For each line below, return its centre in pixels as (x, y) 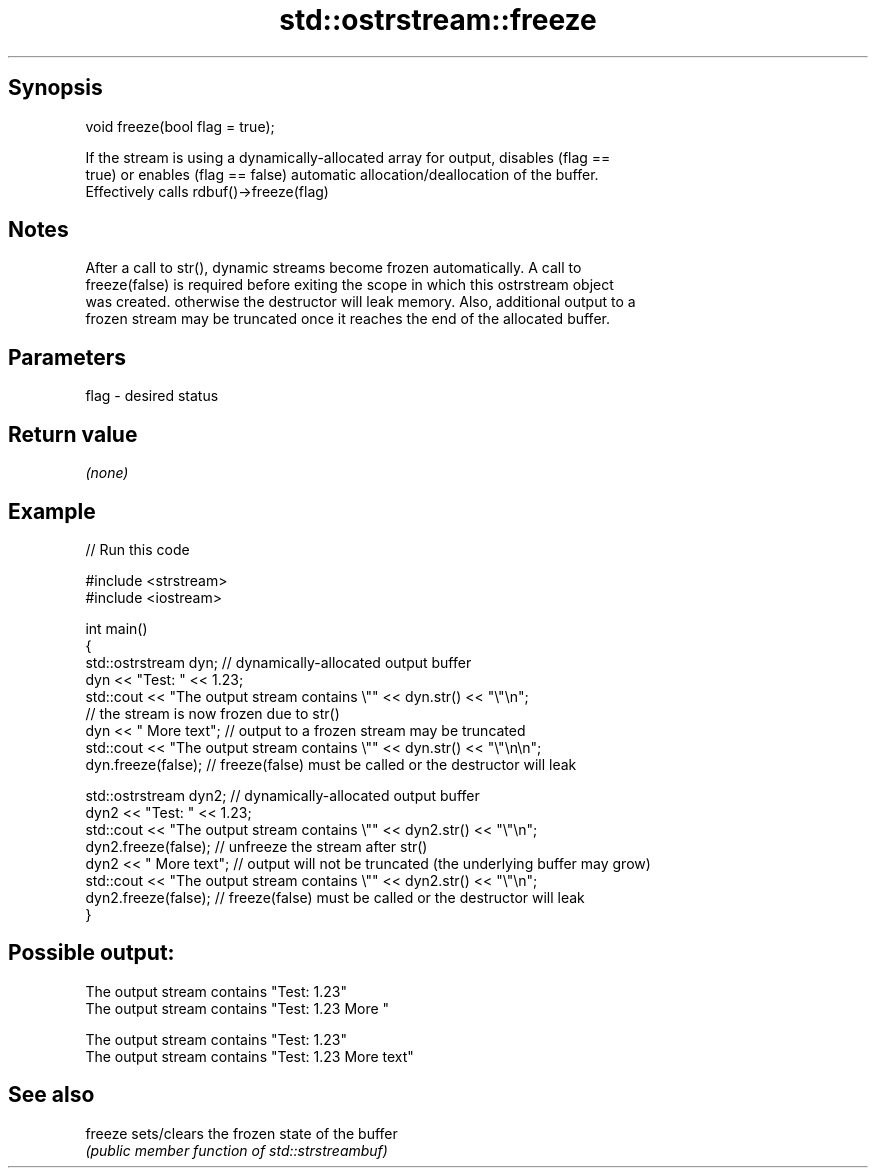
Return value (73, 434)
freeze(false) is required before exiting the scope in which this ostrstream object (349, 285)
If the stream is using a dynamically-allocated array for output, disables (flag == (348, 157)
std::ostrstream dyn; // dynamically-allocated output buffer (278, 662)
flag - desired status (152, 396)
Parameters (67, 357)
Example (52, 511)
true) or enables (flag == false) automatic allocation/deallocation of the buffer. (342, 174)
